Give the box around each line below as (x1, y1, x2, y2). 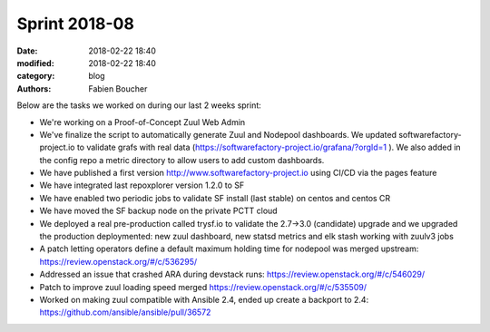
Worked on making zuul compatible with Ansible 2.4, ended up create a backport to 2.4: (39, 294, 369, 305)
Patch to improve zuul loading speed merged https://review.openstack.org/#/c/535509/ (39, 281, 367, 292)
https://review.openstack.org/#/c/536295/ (39, 256, 198, 267)
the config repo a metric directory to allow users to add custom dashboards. (39, 154, 325, 165)
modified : (16, 57, 54, 68)
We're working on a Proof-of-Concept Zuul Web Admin (39, 116, 246, 127)
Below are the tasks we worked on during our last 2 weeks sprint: (16, 100, 262, 111)
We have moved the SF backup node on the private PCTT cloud (39, 205, 278, 217)
